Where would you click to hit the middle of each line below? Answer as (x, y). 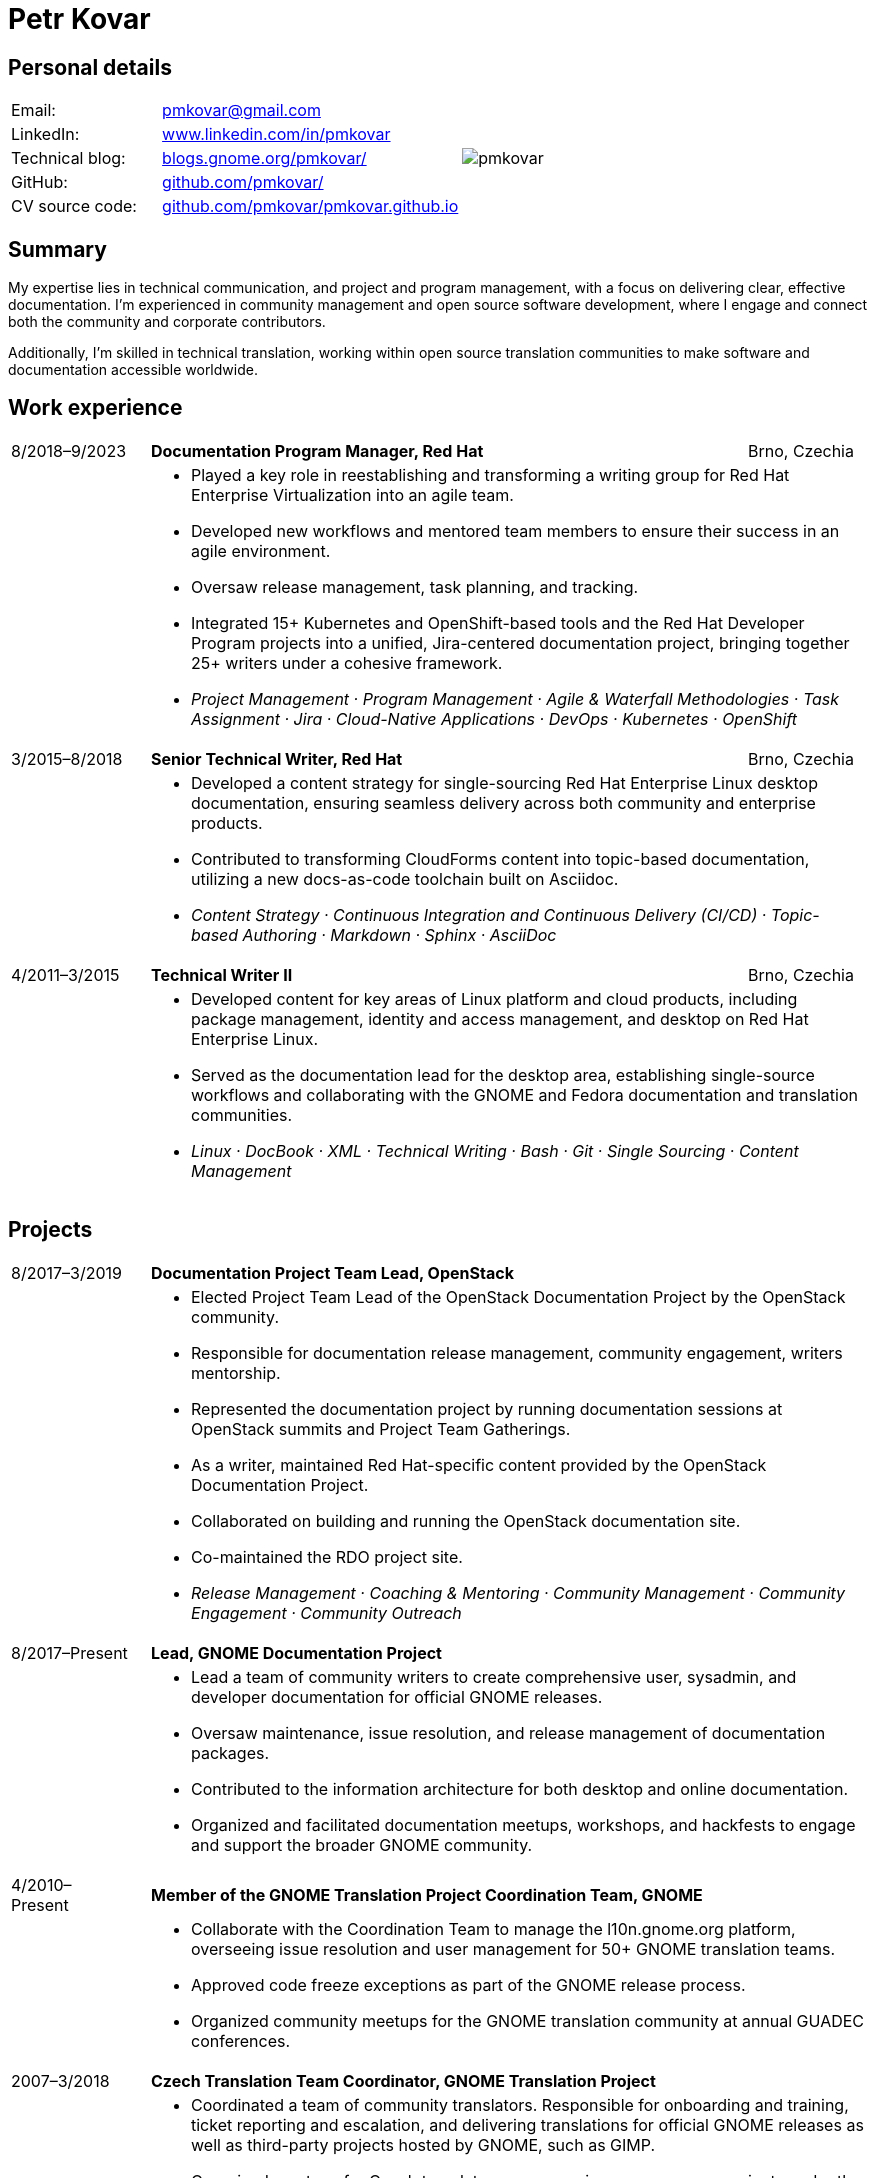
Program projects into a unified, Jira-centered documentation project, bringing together (520, 642)
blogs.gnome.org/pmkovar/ (264, 158)
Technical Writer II (222, 974)
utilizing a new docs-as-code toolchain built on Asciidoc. (405, 878)
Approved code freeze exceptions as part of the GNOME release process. (468, 1984)
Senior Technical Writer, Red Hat (277, 758)
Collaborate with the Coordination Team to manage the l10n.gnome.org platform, (493, 1928)
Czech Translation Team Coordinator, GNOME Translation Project (403, 2080)
